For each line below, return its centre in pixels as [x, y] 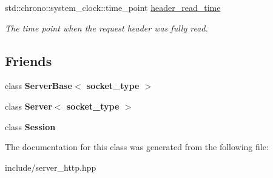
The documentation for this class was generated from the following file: [137, 147]
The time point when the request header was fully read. [106, 28]
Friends [29, 60]
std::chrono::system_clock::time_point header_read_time [113, 7]
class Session [30, 126]
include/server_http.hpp [51, 167]
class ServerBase [39, 86]
